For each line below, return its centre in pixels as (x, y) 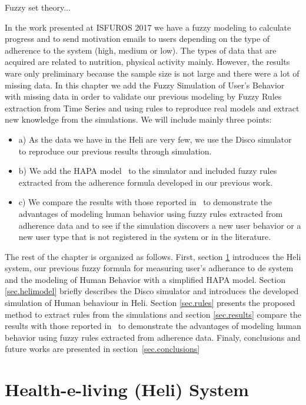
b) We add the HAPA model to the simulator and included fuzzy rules (148, 171)
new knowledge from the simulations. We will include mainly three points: (138, 119)
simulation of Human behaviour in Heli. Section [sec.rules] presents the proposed (150, 303)
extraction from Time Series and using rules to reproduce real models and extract (152, 108)
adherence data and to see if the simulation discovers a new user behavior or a (160, 225)
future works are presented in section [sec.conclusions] (102, 349)
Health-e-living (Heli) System (127, 389)
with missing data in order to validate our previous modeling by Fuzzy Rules (143, 96)
